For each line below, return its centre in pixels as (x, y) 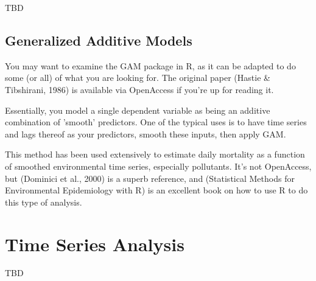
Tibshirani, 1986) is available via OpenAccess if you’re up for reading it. (139, 89)
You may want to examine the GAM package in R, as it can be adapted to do (150, 65)
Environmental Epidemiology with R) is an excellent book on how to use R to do (156, 190)
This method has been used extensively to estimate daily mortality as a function (155, 154)
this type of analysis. (44, 202)
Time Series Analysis (95, 244)
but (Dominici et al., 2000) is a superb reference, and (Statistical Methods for (150, 178)
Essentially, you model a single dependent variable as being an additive (138, 110)
